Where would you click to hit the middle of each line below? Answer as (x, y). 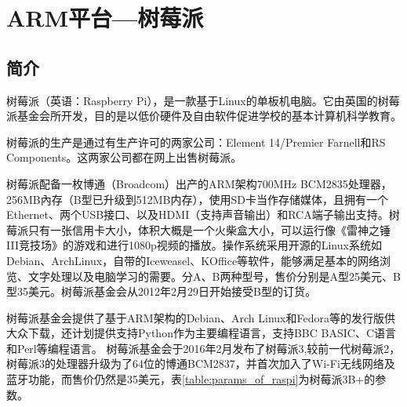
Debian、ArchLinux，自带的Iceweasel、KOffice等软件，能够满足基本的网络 (193, 260)
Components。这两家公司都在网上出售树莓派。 (124, 157)
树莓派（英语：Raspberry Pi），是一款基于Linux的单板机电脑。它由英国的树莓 (203, 100)
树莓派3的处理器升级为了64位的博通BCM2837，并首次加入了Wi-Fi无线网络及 (201, 363)
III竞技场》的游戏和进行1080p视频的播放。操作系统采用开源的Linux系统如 (194, 245)
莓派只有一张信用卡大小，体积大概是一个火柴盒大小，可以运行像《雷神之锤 (198, 229)
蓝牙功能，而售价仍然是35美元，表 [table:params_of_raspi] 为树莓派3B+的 (191, 379)
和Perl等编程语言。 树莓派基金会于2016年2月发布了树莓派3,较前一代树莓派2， (203, 348)
